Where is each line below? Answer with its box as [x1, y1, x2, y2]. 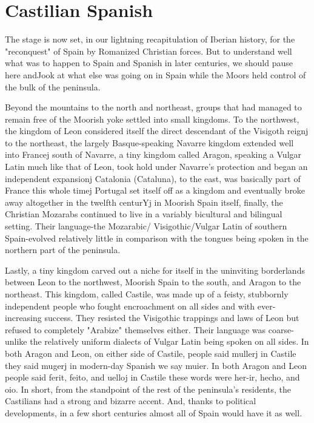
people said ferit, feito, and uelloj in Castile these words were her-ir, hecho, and [5, 371, 300, 384]
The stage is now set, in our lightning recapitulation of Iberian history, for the [5, 33, 295, 46]
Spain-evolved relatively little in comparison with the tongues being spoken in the [5, 231, 309, 244]
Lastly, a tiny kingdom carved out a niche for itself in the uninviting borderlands [5, 263, 305, 276]
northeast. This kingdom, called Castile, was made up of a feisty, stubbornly [5, 288, 289, 300]
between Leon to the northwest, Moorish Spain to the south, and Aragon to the [5, 276, 301, 288]
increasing [5, 311, 42, 324]
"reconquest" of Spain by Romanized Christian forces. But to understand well [5, 44, 292, 57]
